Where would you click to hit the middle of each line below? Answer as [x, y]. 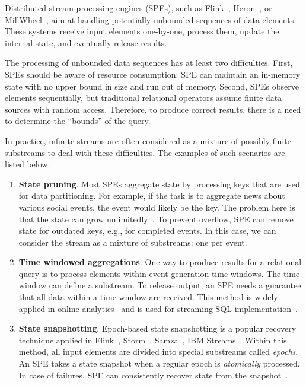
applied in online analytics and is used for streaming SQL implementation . [158, 308]
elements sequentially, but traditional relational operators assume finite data [144, 98]
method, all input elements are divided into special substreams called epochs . [158, 351]
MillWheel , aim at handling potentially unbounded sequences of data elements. [151, 19]
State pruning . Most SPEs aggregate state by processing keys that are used [159, 184]
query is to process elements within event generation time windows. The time [159, 273]
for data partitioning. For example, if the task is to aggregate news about [152, 195]
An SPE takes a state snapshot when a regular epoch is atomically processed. [159, 363]
